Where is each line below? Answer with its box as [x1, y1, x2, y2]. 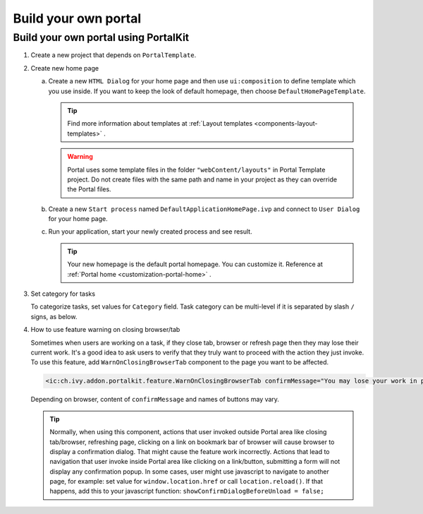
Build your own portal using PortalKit [13, 31, 190, 44]
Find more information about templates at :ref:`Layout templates [67, 119, 253, 128]
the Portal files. [67, 185, 112, 193]
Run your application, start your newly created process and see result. [48, 227, 253, 236]
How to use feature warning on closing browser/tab [30, 325, 180, 334]
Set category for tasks [30, 289, 95, 298]
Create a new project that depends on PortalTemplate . [30, 51, 197, 59]
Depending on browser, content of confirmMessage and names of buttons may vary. [30, 395, 280, 404]
